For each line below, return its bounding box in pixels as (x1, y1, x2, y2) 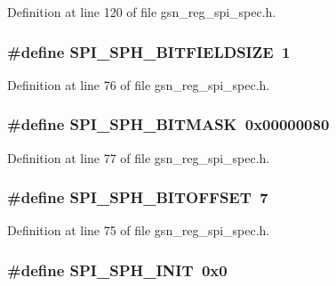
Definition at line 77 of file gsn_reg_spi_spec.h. (7, 148, 270, 167)
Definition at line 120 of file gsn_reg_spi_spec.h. (7, 3, 276, 20)
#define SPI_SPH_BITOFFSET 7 (7, 186, 268, 208)
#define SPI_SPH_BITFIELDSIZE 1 (7, 40, 291, 62)
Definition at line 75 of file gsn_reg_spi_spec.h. (7, 221, 270, 240)
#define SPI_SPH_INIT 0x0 (7, 258, 228, 281)
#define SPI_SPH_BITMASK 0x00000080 (7, 113, 330, 135)
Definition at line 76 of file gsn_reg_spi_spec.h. (7, 75, 270, 94)
